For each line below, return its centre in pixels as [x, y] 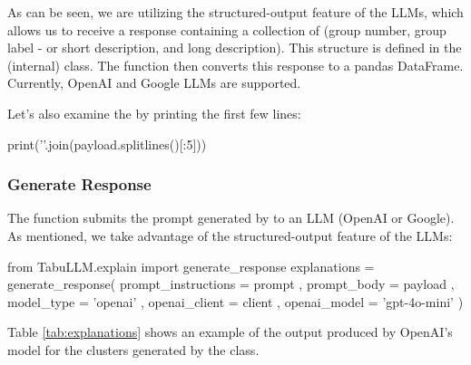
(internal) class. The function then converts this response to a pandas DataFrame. [235, 65]
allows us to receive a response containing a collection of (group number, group [227, 29]
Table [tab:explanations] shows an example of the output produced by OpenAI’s [230, 332]
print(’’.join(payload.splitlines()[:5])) [107, 144]
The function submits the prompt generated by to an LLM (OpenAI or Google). [231, 218]
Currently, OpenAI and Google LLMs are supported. [154, 83]
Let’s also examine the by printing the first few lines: [154, 113]
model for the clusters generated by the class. [133, 349]
